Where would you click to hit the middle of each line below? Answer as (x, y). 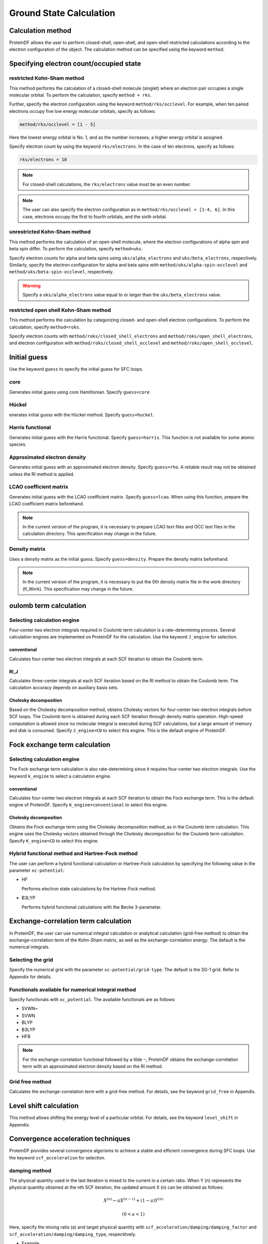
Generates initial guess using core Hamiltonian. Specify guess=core (79, 392)
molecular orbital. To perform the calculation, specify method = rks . (80, 95)
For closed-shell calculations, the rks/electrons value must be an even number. (107, 184)
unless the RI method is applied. (42, 474)
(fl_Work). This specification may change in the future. (78, 589)
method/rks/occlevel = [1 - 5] (58, 124)
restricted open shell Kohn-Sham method (60, 310)
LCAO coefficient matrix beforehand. (47, 504)
